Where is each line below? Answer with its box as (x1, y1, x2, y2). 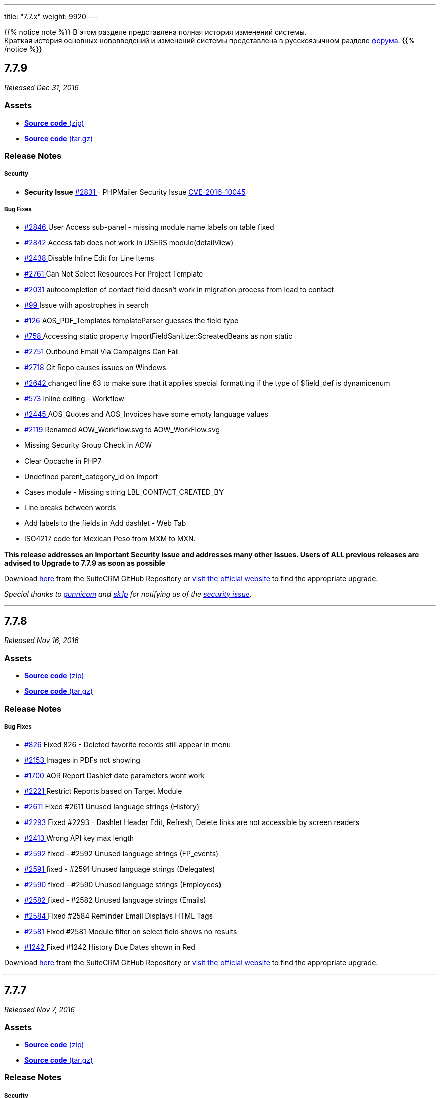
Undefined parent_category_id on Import (24, 472, 158, 481)
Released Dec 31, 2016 (4, 83, 79, 92)
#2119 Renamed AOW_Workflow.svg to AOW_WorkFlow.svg (24, 425, 221, 434)
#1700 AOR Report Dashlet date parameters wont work (24, 771, 205, 780)
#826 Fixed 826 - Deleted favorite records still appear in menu (24, 740, 231, 749)
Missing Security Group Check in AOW (24, 440, 152, 449)
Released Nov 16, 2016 (4, 636, 79, 645)
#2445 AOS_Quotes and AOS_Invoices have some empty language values (24, 409, 268, 418)
